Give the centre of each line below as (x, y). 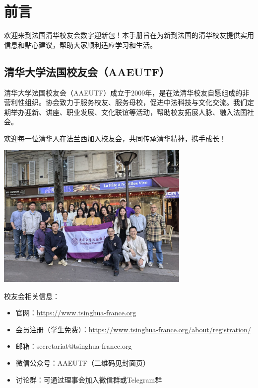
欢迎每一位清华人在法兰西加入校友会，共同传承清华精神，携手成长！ (115, 138)
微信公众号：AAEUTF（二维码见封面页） (83, 363)
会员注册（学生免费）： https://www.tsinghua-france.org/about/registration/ (133, 329)
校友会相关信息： (32, 296)
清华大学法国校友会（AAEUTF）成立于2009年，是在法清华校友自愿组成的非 (127, 92)
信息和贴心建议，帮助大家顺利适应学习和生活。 (80, 45)
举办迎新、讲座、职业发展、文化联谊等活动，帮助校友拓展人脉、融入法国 (129, 112)
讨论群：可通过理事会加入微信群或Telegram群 (89, 379)
